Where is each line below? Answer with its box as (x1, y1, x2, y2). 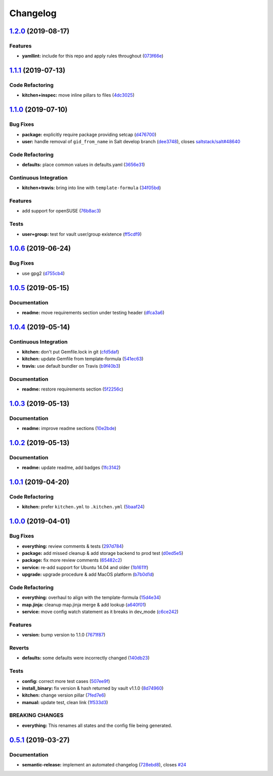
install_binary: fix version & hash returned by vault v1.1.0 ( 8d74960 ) (22, 685, 164, 691)
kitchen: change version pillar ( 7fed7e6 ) (22, 692, 106, 698)
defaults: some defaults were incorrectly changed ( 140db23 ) (22, 655, 150, 661)
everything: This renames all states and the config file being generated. (22, 722, 172, 728)
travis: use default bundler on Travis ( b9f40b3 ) (22, 363, 121, 369)
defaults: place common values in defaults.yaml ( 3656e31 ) (22, 162, 145, 168)
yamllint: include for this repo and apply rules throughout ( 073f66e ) (22, 53, 164, 59)
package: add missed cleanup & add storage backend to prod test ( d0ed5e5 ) (22, 550, 184, 556)
